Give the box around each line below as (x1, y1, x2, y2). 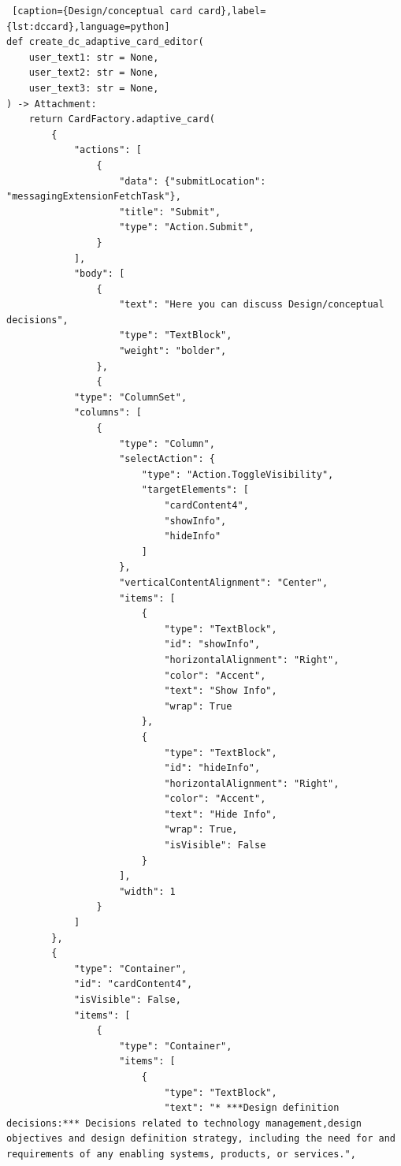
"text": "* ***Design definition (164, 1102, 340, 1114)
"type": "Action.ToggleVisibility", (141, 468, 334, 480)
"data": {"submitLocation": (119, 175, 266, 187)
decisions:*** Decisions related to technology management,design (6, 1117, 362, 1129)
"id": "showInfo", (164, 639, 261, 650)
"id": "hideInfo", (164, 762, 261, 774)
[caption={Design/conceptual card (12, 6, 193, 17)
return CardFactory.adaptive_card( (28, 114, 215, 125)
